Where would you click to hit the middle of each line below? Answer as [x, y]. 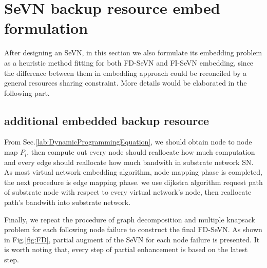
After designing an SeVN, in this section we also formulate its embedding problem [133, 53]
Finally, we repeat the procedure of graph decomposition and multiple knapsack [130, 219]
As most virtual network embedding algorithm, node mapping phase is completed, [133, 172]
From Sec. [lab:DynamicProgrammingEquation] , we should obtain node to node [128, 142]
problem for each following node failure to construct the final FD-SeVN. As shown [133, 229]
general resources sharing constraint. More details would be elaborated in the [126, 83]
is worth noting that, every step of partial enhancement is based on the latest [126, 249]
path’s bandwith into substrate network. [68, 202]
